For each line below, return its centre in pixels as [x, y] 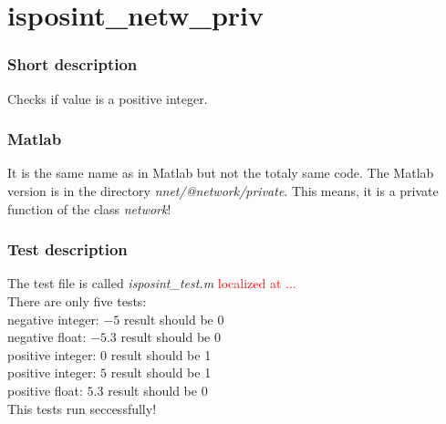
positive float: [45, 390]
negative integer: [53, 319]
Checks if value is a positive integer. [108, 98]
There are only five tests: [77, 301]
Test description [67, 249]
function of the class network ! [89, 208]
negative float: [47, 337]
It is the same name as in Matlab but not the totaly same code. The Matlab [221, 173]
